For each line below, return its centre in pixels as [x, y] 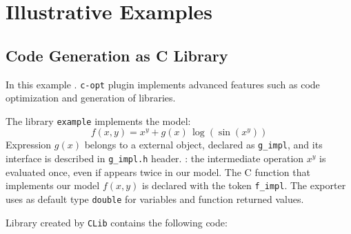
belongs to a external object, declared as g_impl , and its [203, 145]
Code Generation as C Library [117, 55]
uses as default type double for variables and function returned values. [155, 199]
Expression [29, 145]
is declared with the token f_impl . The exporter [244, 185]
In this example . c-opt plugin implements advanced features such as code [163, 84]
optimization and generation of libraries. [91, 98]
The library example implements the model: [98, 120]
